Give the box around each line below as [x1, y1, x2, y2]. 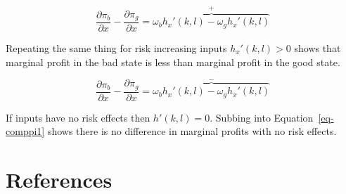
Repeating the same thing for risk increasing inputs [6, 41, 227, 56]
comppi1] [6, 124, 45, 138]
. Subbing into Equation [210, 110, 314, 124]
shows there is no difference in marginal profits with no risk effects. [47, 124, 337, 138]
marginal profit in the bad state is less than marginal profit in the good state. [6, 54, 340, 69]
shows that [294, 41, 341, 56]
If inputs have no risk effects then [6, 110, 150, 124]
